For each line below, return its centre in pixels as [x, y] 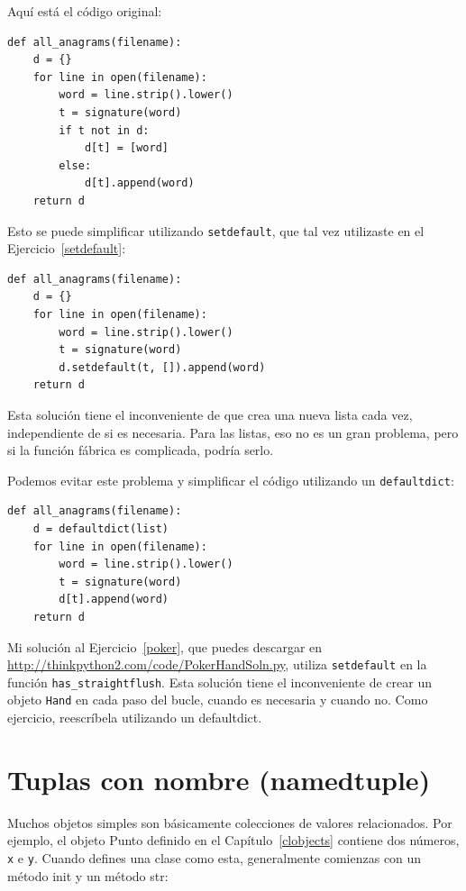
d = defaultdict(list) [101, 528]
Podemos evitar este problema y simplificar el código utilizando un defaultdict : [231, 480]
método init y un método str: [88, 875]
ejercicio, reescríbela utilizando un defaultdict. [135, 718]
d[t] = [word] [126, 148]
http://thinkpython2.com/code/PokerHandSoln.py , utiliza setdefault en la [217, 664]
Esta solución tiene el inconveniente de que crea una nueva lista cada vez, [210, 414]
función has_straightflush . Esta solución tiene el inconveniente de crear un [219, 682]
